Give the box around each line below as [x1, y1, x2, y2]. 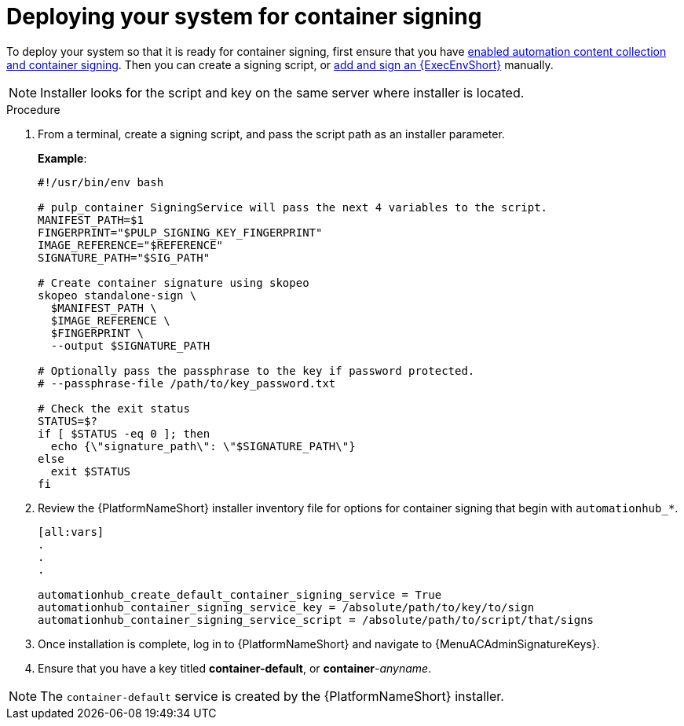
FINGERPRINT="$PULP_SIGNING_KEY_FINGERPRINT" [38, 225, 323, 239]
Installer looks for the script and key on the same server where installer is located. [40, 84, 525, 101]
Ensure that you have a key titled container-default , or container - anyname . [38, 661, 432, 675]
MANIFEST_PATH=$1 [38, 213, 144, 226]
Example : [38, 151, 87, 165]
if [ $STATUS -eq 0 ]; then [38, 427, 210, 440]
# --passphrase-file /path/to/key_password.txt [38, 376, 336, 390]
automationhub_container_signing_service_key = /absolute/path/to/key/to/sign [38, 600, 535, 614]
